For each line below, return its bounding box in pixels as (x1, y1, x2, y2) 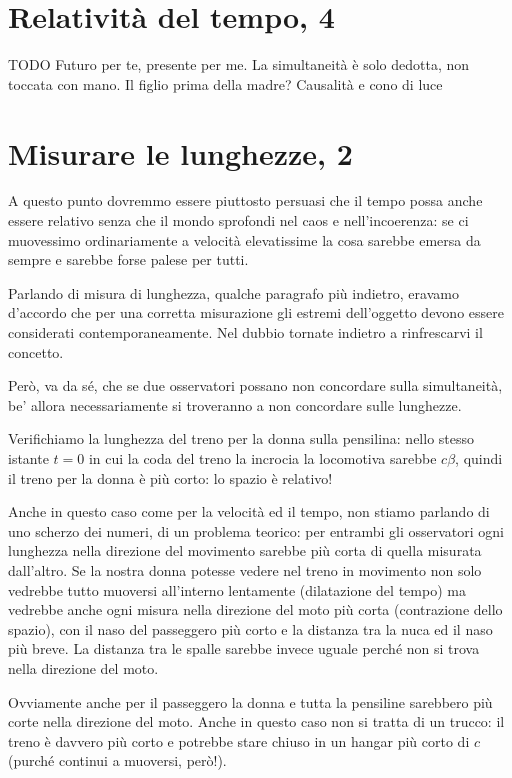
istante (8, 447, 49, 468)
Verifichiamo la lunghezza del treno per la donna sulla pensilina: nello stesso (8, 428, 475, 449)
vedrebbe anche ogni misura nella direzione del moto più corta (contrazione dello (8, 599, 503, 620)
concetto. (8, 341, 64, 362)
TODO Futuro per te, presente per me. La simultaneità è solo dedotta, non (8, 54, 470, 75)
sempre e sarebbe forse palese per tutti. (8, 249, 249, 270)
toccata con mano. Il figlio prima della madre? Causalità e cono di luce (8, 73, 443, 94)
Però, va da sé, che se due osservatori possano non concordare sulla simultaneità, (8, 375, 503, 396)
